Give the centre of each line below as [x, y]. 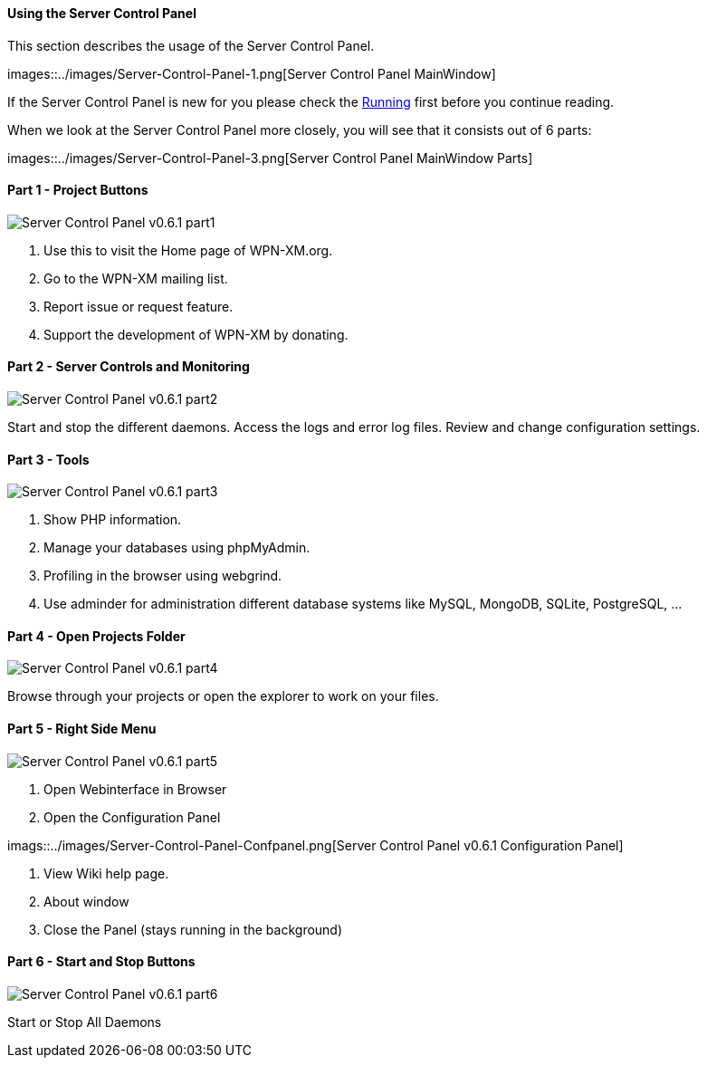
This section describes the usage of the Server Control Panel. [191, 45]
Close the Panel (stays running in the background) [193, 929]
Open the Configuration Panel [132, 817]
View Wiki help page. [106, 873]
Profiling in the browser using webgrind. [163, 576]
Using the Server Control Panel [102, 13]
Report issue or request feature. [139, 306]
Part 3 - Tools [48, 459]
